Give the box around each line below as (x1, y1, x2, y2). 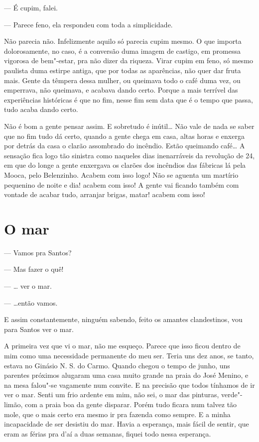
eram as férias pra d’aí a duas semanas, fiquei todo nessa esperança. (4, 428, 211, 439)
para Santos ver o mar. (4, 324, 74, 334)
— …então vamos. (4, 297, 58, 308)
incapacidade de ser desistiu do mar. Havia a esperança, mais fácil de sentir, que (4, 419, 249, 429)
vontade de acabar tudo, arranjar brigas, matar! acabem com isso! (4, 189, 205, 200)
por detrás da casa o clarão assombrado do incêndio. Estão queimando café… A (4, 140, 245, 151)
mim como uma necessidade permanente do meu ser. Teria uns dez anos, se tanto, (4, 350, 254, 360)
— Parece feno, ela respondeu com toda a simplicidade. (4, 19, 173, 29)
